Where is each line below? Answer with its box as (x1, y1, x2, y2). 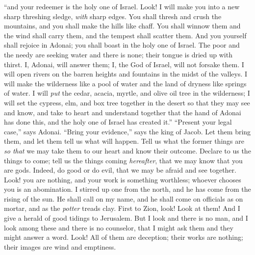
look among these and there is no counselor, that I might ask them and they (4, 222, 233, 232)
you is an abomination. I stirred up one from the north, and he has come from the (4, 184, 251, 194)
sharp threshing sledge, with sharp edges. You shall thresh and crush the (4, 11, 222, 21)
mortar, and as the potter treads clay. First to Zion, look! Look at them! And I (4, 203, 240, 213)
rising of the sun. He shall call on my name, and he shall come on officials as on (4, 193, 243, 204)
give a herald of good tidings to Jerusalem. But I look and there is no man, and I (4, 213, 248, 223)
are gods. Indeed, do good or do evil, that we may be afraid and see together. (4, 165, 236, 175)
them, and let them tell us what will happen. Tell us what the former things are (4, 136, 244, 146)
